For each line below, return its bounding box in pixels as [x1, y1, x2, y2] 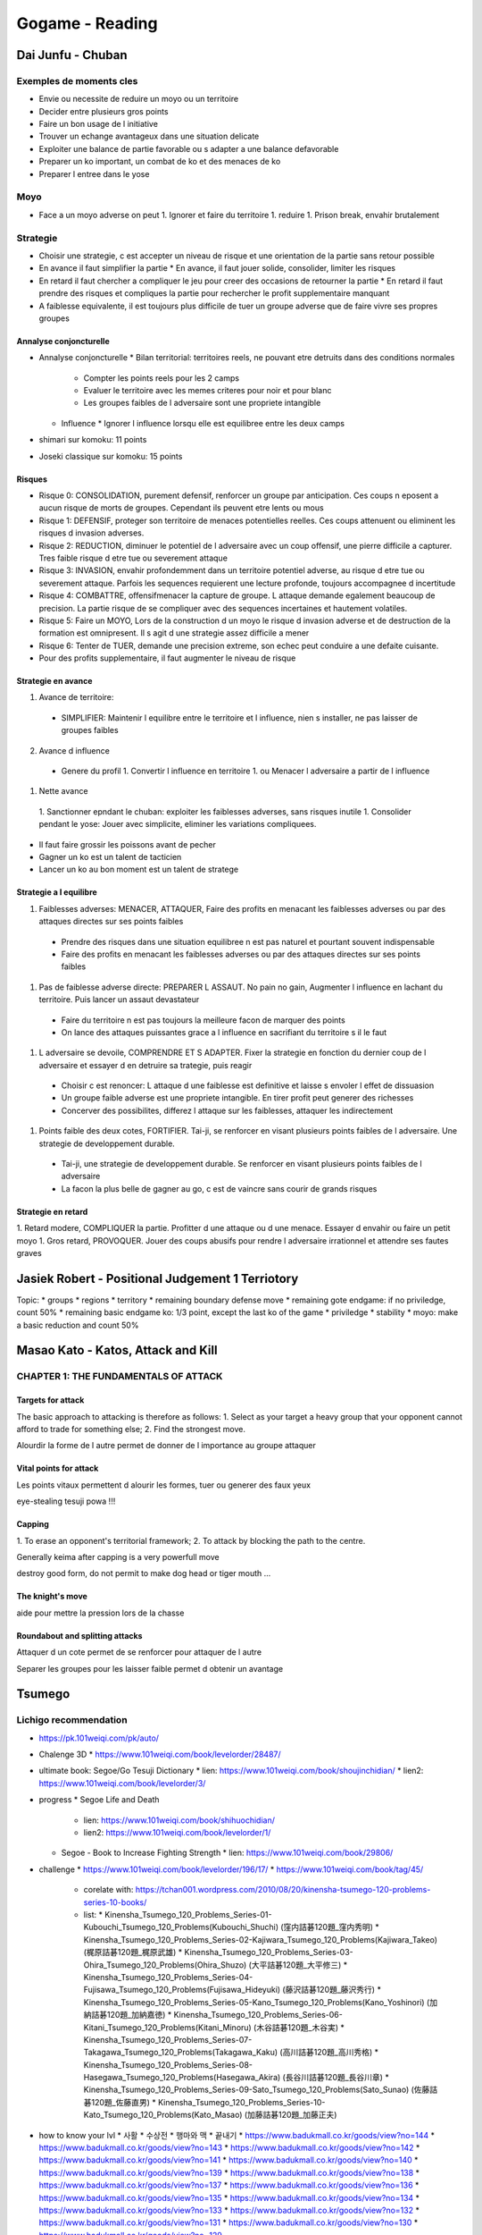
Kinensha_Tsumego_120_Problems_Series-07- [83, 2034, 253, 2045]
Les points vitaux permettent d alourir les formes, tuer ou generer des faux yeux [16, 1480, 312, 1490]
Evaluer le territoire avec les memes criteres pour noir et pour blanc [83, 385, 332, 396]
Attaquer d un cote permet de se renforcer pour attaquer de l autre [16, 1647, 262, 1657]
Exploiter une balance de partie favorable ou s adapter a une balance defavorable [38, 143, 339, 154]
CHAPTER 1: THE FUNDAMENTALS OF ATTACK [16, 1371, 223, 1383]
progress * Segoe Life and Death [38, 1794, 160, 1805]
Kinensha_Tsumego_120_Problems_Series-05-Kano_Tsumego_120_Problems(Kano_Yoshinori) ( [83, 1996, 430, 2007]
